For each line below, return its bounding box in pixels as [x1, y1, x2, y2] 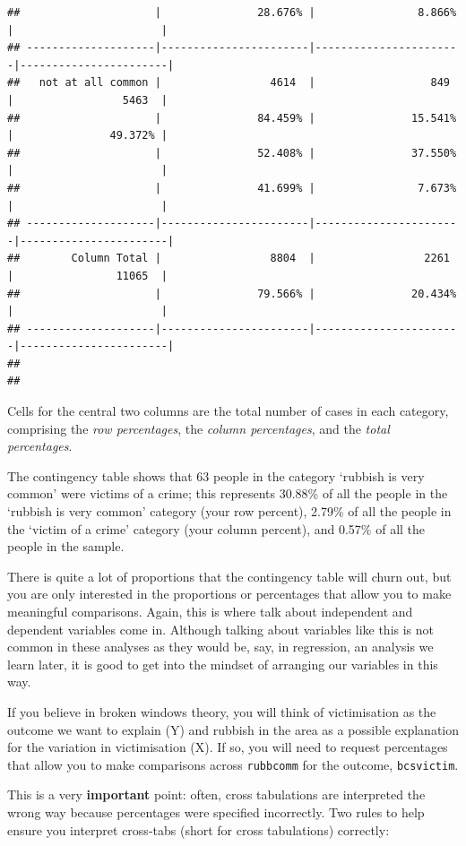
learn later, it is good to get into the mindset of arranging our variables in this [7, 654, 438, 673]
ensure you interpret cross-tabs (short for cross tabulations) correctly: [7, 820, 390, 839]
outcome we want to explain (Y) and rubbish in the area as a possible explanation [7, 720, 459, 738]
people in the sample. [7, 537, 125, 556]
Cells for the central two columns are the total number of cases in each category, [7, 401, 449, 420]
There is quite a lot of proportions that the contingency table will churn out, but [7, 566, 452, 585]
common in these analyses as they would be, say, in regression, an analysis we [7, 637, 434, 656]
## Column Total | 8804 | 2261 [7, 252, 450, 265]
